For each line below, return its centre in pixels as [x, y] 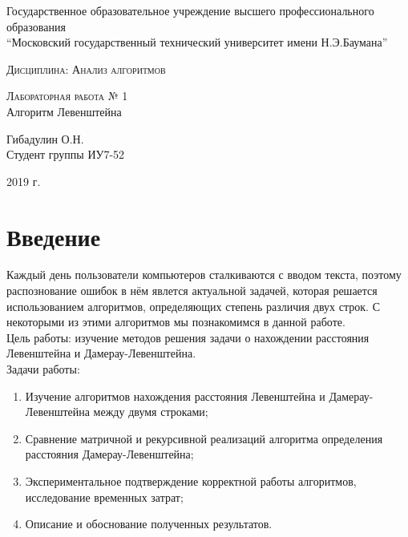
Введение [54, 236]
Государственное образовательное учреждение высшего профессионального [190, 10]
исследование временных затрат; [104, 497]
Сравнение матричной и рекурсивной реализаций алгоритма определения [204, 438]
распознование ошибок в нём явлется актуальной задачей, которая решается [192, 291]
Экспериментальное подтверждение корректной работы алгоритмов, [191, 481]
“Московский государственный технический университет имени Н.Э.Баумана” [197, 42]
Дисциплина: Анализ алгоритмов [86, 69]
